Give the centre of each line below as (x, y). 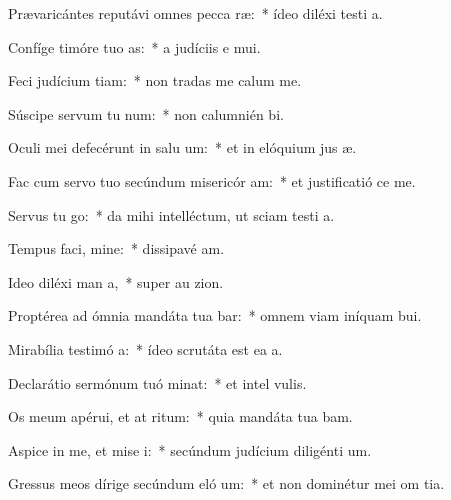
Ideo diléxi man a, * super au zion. (116, 281)
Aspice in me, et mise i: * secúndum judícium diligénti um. (190, 449)
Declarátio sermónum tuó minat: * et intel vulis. (157, 382)
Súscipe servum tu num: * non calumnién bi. (146, 113)
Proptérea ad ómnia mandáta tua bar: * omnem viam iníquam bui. (215, 315)
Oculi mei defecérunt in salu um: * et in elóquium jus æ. (182, 147)
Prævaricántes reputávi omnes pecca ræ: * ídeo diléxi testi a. (195, 13)
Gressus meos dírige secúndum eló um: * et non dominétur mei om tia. (226, 483)
